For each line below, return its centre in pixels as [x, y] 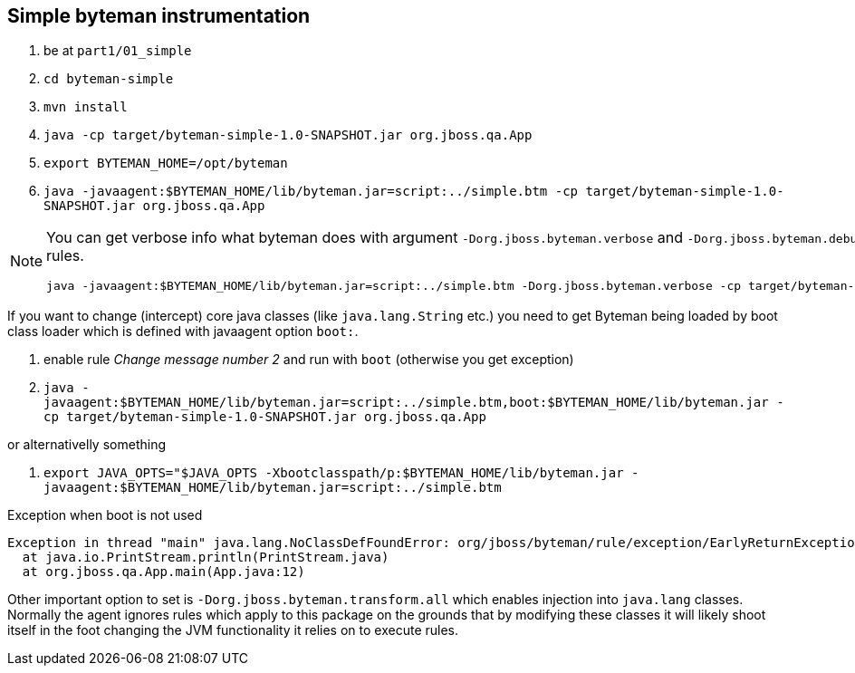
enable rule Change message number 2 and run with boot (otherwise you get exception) [309, 360]
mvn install [86, 107]
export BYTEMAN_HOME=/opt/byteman [166, 163]
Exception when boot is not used [105, 515]
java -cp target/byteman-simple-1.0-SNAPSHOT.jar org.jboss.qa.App [288, 135]
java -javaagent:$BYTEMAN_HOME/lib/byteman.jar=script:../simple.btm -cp [311, 192]
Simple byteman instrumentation [159, 16]
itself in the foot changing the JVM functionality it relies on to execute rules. [233, 630]
